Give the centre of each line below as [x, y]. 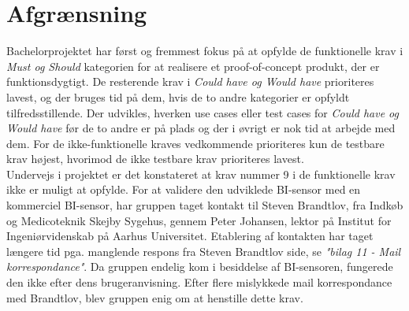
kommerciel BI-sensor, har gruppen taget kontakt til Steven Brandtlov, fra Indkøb [205, 205]
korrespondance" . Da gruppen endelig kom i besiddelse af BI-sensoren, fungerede [200, 267]
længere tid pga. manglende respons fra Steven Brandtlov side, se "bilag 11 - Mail [204, 251]
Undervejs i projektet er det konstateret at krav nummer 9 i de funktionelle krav [201, 174]
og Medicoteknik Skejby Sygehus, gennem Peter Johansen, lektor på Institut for [199, 220]
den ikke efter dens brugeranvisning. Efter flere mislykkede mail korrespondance [199, 282]
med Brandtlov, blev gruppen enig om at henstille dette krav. [155, 297]
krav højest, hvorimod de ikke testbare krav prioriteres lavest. [155, 159]
